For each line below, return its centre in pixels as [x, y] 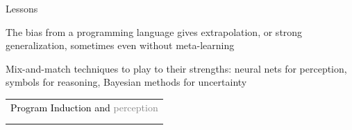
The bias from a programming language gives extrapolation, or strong [154, 31]
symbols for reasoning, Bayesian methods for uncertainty [126, 82]
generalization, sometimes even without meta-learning [120, 45]
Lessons [22, 8]
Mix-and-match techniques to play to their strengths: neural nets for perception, [176, 68]
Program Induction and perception [84, 107]
